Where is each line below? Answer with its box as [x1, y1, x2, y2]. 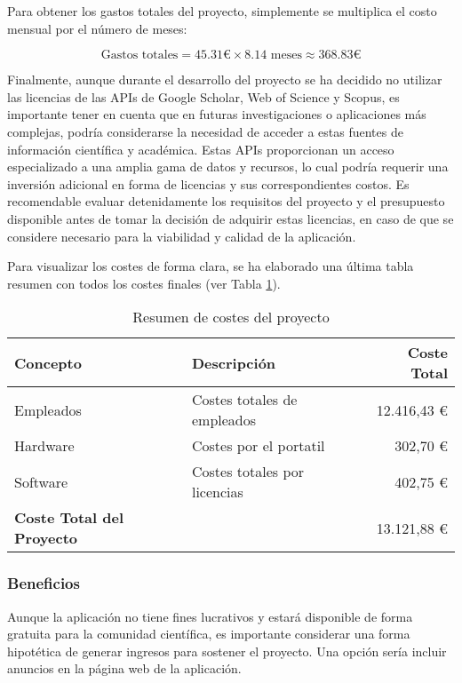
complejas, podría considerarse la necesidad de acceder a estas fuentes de [7, 122, 403, 140]
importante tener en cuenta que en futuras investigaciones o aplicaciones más [7, 105, 426, 123]
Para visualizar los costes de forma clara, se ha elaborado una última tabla [7, 257, 414, 275]
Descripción [191, 352, 276, 373]
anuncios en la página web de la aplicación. [7, 659, 242, 678]
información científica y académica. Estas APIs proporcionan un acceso [7, 139, 394, 158]
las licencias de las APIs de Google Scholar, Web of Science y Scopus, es [7, 87, 400, 106]
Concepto [14, 352, 82, 373]
